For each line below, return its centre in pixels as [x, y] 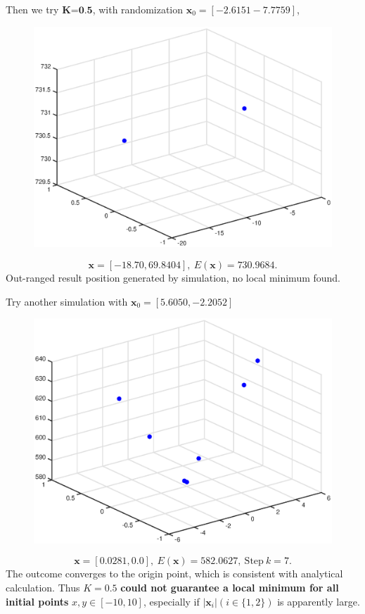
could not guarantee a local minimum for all [230, 588]
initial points [37, 601]
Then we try [32, 9]
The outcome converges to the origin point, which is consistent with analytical [174, 574]
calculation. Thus [43, 588]
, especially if [171, 601]
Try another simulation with [67, 301]
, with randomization [138, 9]
